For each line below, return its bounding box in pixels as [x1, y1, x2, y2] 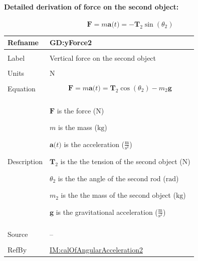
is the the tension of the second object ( [60, 156, 182, 166]
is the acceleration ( [64, 139, 125, 149]
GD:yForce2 [49, 37, 92, 48]
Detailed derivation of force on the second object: [4, 1, 179, 12]
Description [8, 156, 43, 166]
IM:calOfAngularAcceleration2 [49, 244, 143, 254]
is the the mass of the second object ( [61, 190, 176, 200]
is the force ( [57, 105, 96, 115]
